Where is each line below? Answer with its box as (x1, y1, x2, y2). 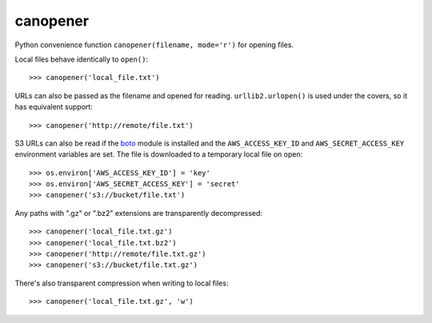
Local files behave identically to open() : (14, 54, 148, 64)
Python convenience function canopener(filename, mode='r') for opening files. (14, 40, 294, 50)
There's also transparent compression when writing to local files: (14, 278, 229, 288)
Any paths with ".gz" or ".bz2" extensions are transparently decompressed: (14, 208, 263, 217)
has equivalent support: (14, 102, 94, 112)
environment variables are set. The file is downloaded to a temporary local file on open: (14, 150, 303, 159)
